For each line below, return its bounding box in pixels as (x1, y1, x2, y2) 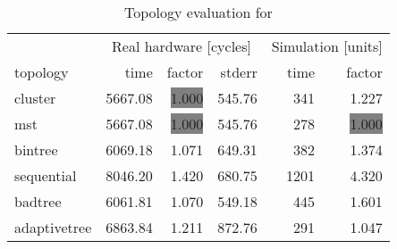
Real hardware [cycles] (112, 36, 251, 56)
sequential (14, 165, 77, 186)
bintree (14, 139, 58, 160)
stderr (220, 62, 258, 82)
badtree (14, 191, 62, 212)
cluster (14, 87, 56, 108)
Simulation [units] (271, 36, 383, 56)
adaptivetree (14, 217, 92, 237)
